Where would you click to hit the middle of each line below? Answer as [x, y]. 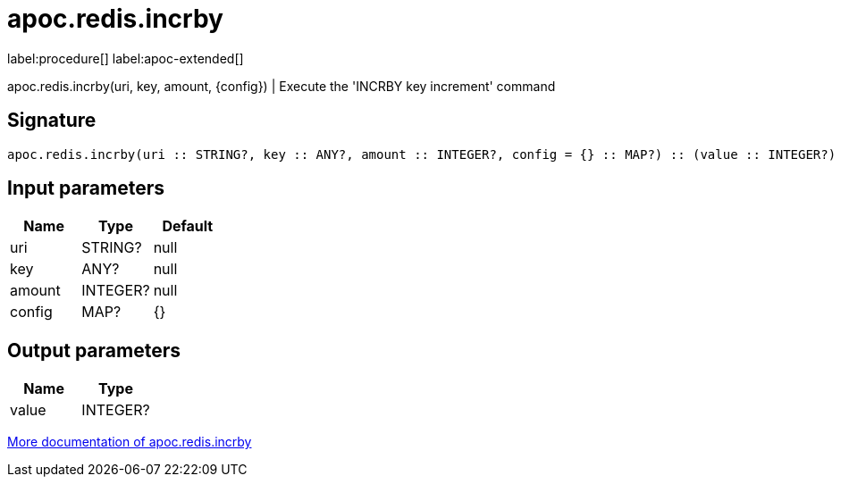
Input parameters [86, 188]
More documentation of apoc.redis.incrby [130, 442]
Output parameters [94, 350]
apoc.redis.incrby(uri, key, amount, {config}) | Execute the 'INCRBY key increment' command [282, 86]
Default [188, 226]
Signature [52, 121]
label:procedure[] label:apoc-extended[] [126, 58]
